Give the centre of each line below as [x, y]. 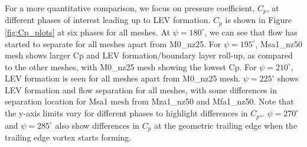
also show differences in [97, 125]
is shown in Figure [258, 20]
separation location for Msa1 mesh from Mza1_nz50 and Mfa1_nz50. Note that [149, 101]
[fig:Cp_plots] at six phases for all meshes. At [88, 32]
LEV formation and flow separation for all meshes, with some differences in [141, 89]
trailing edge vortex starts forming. [68, 137]
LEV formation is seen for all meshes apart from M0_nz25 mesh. [123, 78]
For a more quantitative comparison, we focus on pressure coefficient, [130, 8]
